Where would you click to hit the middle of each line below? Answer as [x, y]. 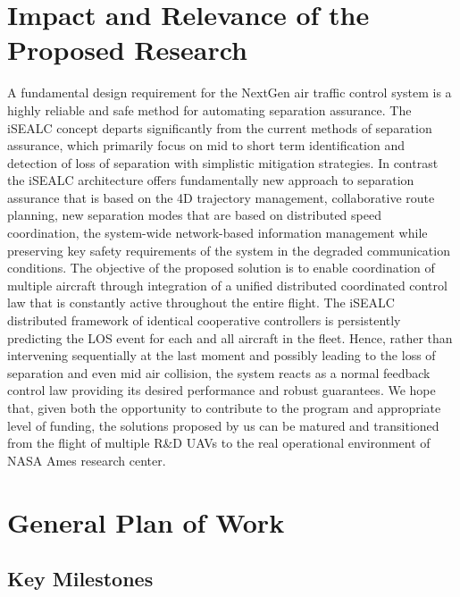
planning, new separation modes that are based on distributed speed [194, 215]
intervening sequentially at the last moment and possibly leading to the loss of [222, 355]
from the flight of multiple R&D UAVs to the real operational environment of [219, 443]
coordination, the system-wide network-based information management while [217, 233]
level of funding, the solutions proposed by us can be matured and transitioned [223, 425]
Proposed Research [127, 50]
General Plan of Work [146, 521]
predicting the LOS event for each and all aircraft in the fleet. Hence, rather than [230, 337]
